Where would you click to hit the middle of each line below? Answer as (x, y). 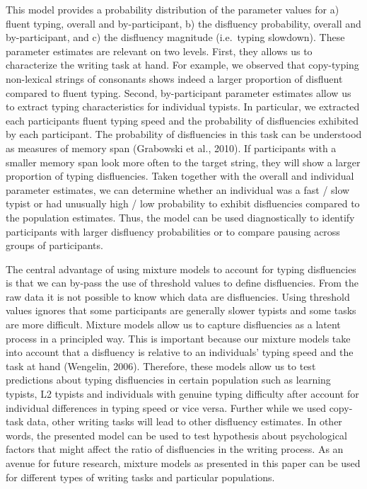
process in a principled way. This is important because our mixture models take (178, 338)
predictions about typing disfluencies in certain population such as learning (168, 380)
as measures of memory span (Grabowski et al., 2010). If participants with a (171, 148)
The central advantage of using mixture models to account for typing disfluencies (181, 269)
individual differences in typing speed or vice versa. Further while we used (166, 407)
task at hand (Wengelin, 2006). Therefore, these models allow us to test (161, 366)
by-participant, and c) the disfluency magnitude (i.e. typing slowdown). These (175, 37)
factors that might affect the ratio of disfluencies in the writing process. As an (175, 449)
